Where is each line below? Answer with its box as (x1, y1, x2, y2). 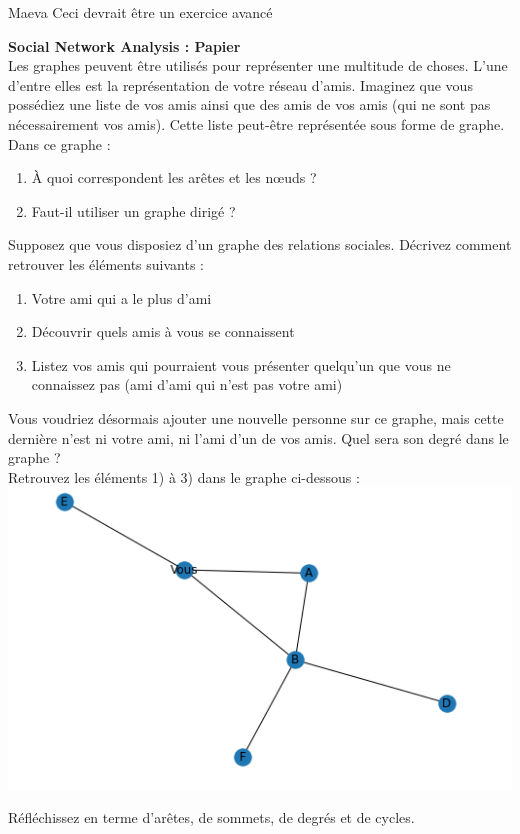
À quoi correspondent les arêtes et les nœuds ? (31, 167, 317, 188)
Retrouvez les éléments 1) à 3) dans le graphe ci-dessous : (8, 466, 360, 487)
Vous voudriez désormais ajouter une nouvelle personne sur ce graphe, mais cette (8, 407, 504, 428)
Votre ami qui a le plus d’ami (31, 287, 212, 308)
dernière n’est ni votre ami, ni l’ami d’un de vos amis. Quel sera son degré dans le (8, 427, 509, 448)
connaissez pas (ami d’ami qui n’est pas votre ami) (31, 374, 343, 395)
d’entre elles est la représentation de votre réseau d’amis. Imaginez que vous (8, 74, 473, 95)
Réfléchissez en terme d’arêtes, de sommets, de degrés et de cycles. (8, 807, 415, 828)
